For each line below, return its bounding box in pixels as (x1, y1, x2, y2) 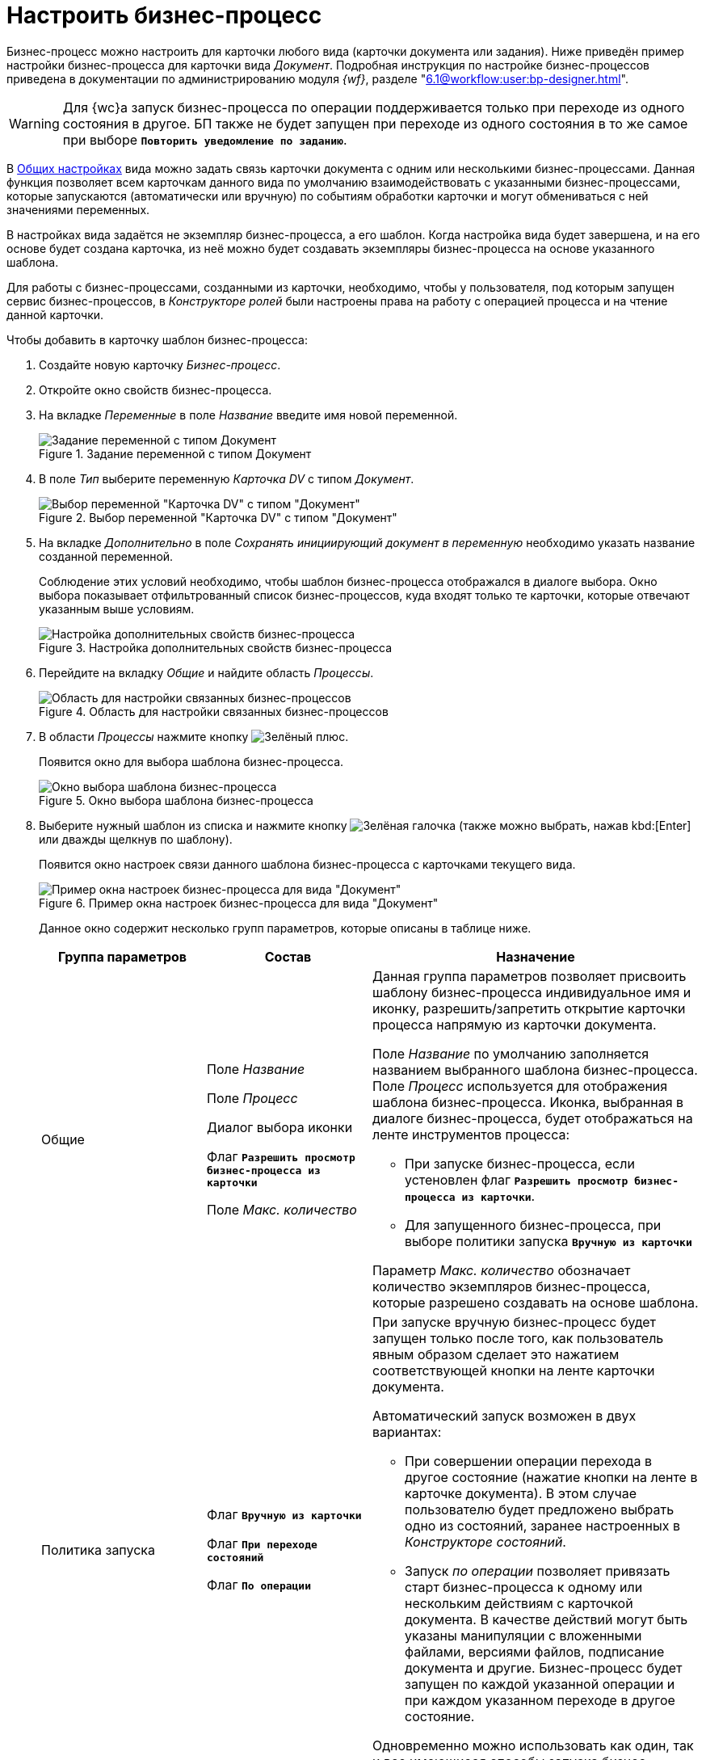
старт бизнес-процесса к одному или (405, 1578, 643, 1595)
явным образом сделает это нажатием (372, 1345, 620, 1362)
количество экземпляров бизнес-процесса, (372, 1278, 651, 1295)
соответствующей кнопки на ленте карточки (372, 1362, 655, 1379)
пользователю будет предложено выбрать (405, 1501, 674, 1518)
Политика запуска (41, 1541, 156, 1558)
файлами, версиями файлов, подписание (405, 1643, 665, 1660)
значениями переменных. (6, 202, 150, 217)
